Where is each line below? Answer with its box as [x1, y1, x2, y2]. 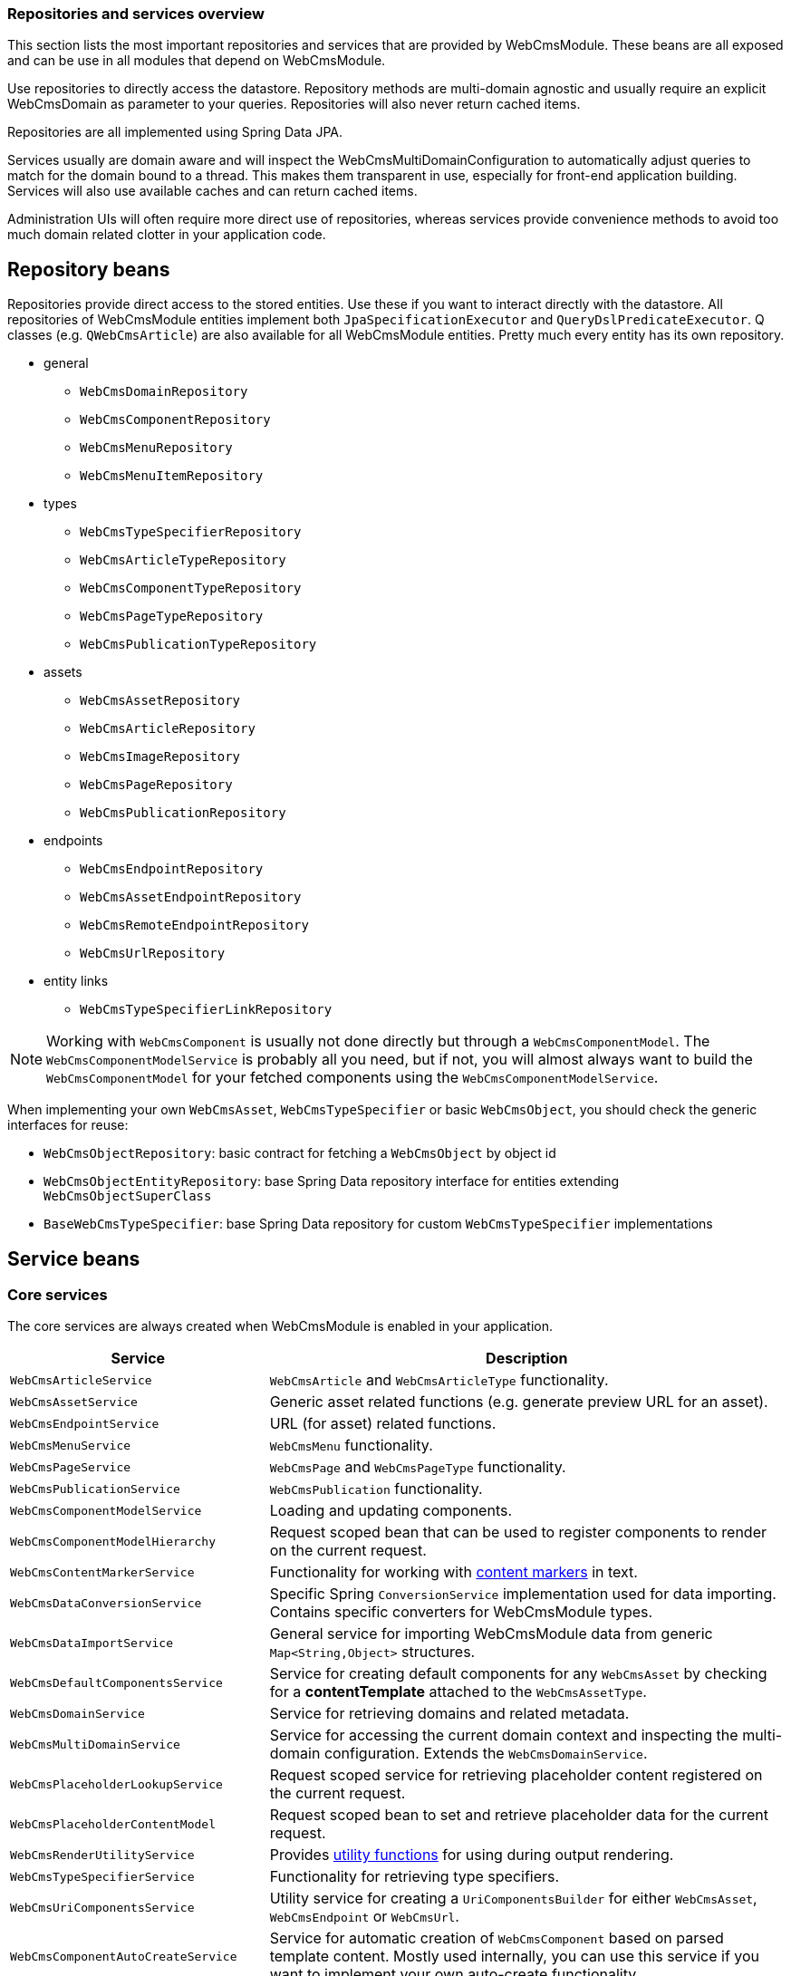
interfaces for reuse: [7, 1117, 129, 1133]
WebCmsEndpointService [10, 1416, 159, 1431]
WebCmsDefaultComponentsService [10, 1675, 223, 1690]
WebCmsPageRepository [80, 777, 233, 793]
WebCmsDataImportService [10, 1635, 174, 1650]
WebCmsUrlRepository [80, 946, 226, 961]
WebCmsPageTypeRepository [80, 609, 264, 624]
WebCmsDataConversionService [10, 1595, 202, 1610]
